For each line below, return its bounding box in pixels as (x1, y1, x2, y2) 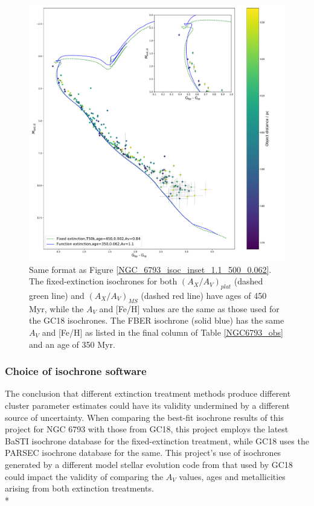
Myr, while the (29, 302, 84, 315)
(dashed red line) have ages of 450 (141, 289, 267, 301)
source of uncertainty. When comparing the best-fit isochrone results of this (5, 411, 284, 423)
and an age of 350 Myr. (29, 338, 115, 350)
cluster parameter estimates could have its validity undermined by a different (5, 399, 290, 411)
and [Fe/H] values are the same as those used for (99, 302, 280, 315)
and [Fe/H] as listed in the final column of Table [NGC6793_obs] (42, 325, 283, 338)
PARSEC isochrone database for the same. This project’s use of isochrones (5, 446, 281, 459)
